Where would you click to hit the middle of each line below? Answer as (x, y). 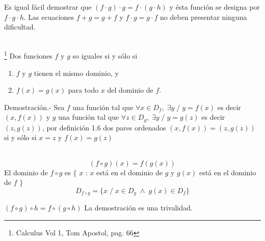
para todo (83, 90)
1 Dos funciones (28, 55)
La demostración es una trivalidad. (138, 208)
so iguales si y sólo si (105, 56)
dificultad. (20, 27)
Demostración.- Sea (34, 107)
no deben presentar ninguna (204, 17)
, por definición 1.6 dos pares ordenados (104, 127)
